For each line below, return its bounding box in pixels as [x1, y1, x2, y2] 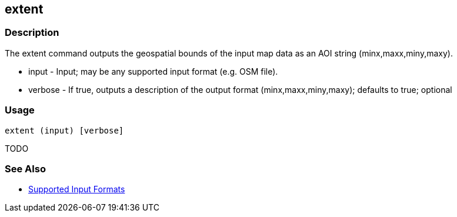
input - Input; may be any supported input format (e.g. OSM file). [28, 66, 278, 76]
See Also [5, 162, 46, 175]
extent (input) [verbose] [5, 125, 124, 135]
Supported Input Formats [28, 184, 125, 195]
